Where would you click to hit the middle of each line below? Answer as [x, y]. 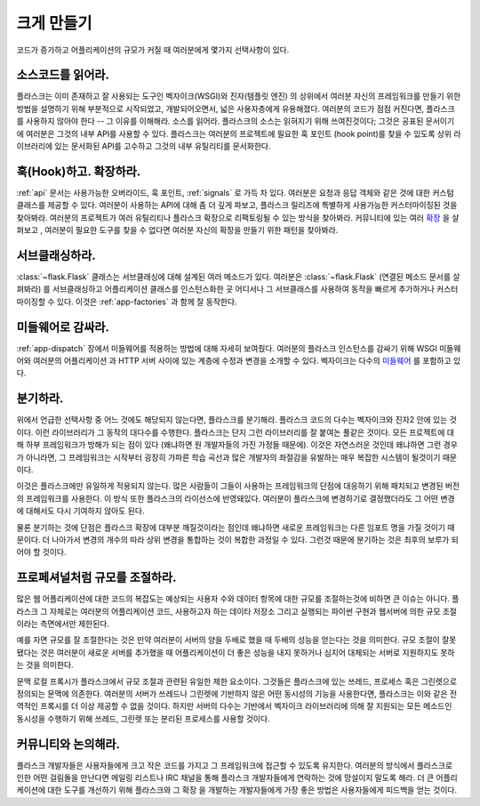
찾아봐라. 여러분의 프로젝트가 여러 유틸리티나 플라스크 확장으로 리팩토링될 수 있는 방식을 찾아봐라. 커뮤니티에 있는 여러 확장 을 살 [238, 217]
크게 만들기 [54, 23]
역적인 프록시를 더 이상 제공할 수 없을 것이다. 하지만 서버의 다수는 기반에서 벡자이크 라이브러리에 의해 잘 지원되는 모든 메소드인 [234, 706]
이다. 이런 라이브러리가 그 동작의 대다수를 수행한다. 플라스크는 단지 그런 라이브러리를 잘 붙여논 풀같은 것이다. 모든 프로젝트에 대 [236, 432]
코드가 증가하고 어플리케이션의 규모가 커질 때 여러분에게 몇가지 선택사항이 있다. [153, 50]
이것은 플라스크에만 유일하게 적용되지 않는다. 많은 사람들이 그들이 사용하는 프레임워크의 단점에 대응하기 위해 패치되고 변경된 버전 [238, 486]
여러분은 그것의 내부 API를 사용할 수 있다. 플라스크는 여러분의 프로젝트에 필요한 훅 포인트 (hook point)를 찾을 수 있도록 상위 [239, 133]
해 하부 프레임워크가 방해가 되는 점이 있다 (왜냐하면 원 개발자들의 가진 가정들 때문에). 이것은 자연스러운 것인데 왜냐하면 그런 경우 [237, 445]
